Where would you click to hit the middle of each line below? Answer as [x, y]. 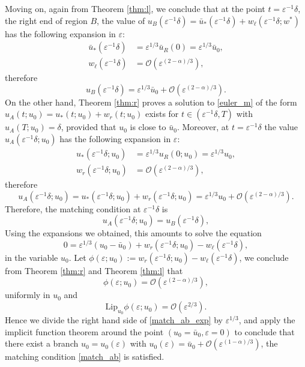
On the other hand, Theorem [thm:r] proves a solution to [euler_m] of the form [151, 102]
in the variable [32, 257]
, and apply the [267, 320]
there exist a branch [42, 343]
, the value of [121, 20]
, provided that [89, 127]
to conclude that [264, 331]
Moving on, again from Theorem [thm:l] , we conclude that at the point [135, 8]
